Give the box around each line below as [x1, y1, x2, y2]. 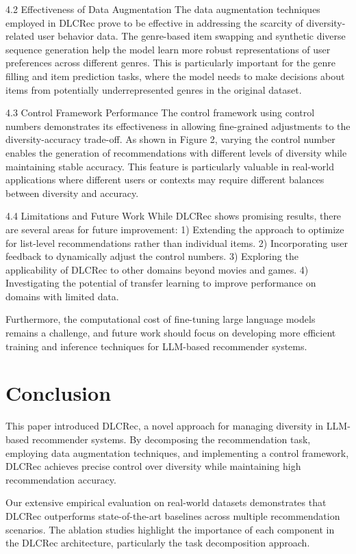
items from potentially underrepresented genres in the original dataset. [5, 82, 302, 96]
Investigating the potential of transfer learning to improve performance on [5, 276, 316, 290]
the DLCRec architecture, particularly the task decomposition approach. [5, 536, 310, 550]
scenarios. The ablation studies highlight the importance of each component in [5, 522, 335, 536]
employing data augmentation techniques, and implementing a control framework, [5, 445, 349, 460]
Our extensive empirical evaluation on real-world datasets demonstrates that [5, 495, 327, 510]
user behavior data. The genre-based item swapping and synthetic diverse [37, 29, 346, 43]
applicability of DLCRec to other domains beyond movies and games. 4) [5, 262, 309, 276]
